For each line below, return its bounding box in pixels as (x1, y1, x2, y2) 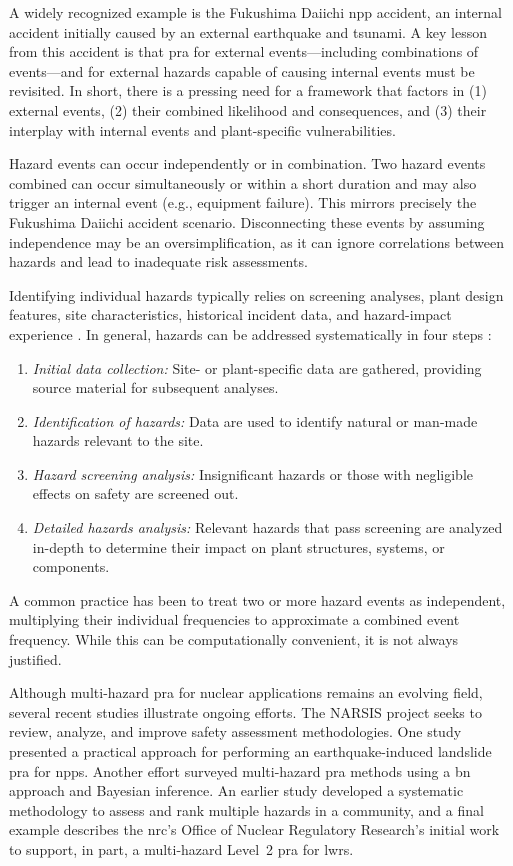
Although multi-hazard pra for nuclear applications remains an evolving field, (9, 682, 483, 703)
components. (32, 556, 110, 577)
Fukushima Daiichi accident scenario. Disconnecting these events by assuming (9, 211, 485, 232)
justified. (9, 648, 62, 669)
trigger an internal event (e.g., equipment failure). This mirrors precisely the (9, 192, 477, 213)
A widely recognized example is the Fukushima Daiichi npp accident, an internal (9, 2, 502, 22)
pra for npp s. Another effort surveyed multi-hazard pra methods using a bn (9, 760, 471, 781)
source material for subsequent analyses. (32, 377, 279, 398)
